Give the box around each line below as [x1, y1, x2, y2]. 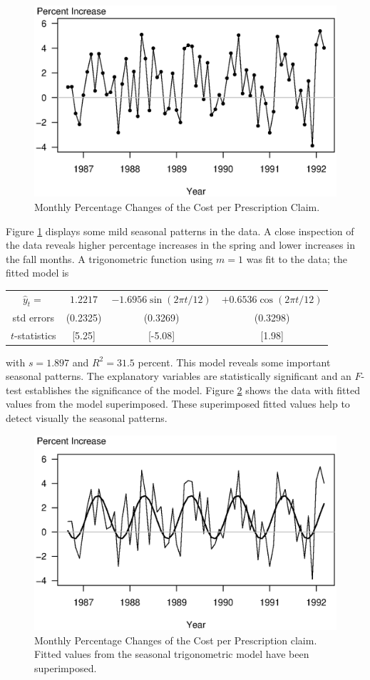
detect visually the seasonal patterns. [6, 410, 168, 425]
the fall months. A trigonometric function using [6, 251, 213, 266]
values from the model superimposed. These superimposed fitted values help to [6, 396, 350, 411]
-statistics [14, 327, 56, 342]
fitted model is [6, 265, 69, 280]
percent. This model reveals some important [138, 354, 331, 369]
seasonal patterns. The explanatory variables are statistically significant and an [6, 369, 351, 383]
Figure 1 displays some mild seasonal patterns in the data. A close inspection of [6, 223, 354, 238]
